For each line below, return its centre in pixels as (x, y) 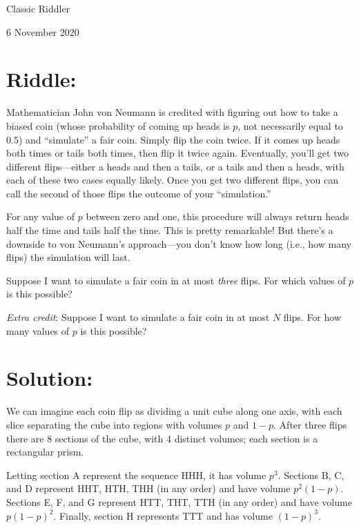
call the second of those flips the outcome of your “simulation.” (139, 193)
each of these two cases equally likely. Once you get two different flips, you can (172, 180)
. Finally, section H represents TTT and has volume (163, 515)
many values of (38, 330)
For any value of (41, 216)
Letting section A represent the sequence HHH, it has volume (136, 475)
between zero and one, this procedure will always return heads (217, 216)
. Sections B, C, (311, 475)
